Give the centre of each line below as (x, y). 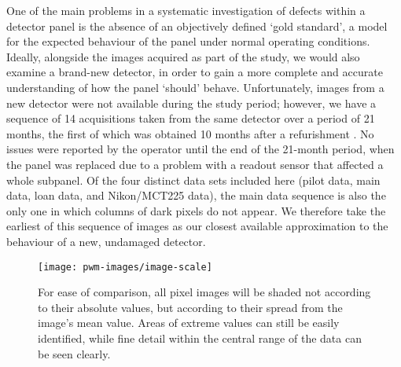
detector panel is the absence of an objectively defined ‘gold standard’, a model (197, 26)
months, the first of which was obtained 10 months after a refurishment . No (190, 133)
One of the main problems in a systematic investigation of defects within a (186, 10)
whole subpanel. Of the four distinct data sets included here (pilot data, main (193, 180)
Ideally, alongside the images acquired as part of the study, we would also (183, 56)
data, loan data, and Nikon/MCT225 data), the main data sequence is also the (196, 195)
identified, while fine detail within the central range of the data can (200, 338)
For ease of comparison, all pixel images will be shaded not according (204, 292)
